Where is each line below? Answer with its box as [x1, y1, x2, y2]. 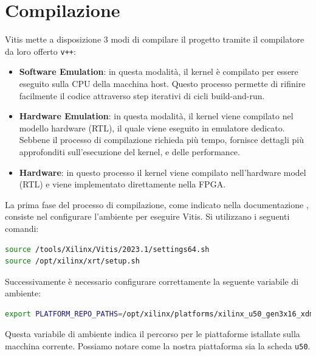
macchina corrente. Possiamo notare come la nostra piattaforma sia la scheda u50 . [5, 340, 311, 352]
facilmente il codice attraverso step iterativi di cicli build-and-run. [19, 89, 265, 102]
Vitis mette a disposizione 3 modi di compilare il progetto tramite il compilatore [5, 33, 304, 46]
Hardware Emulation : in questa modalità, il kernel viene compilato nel [19, 110, 294, 122]
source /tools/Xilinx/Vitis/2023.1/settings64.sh [5, 245, 210, 254]
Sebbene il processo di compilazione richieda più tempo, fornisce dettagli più [19, 133, 304, 146]
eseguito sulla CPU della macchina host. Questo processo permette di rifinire [19, 77, 306, 89]
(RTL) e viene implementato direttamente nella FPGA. [19, 178, 226, 190]
